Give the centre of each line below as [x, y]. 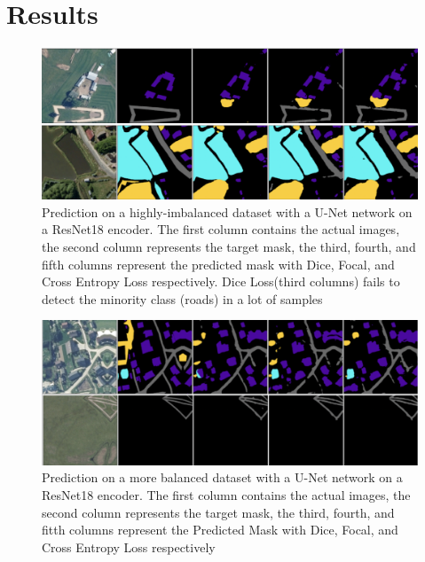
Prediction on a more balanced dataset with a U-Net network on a [222, 477]
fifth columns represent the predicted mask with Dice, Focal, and [218, 264]
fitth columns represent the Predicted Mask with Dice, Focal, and [220, 530]
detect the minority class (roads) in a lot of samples [182, 298]
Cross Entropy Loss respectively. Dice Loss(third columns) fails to [221, 281]
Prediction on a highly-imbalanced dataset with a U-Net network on [227, 211]
